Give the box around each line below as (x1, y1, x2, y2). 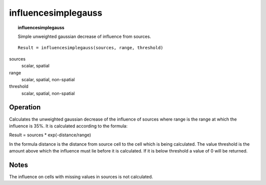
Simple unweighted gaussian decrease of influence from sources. (18, 33, 151, 39)
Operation (9, 103, 41, 112)
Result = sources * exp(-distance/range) (9, 132, 91, 138)
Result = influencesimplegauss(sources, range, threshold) (18, 45, 164, 51)
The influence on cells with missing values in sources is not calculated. (9, 174, 153, 180)
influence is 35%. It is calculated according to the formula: (9, 123, 128, 129)
